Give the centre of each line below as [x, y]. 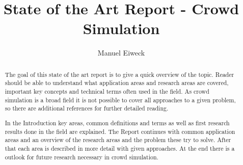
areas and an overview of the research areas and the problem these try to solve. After [118, 140]
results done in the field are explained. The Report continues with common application [120, 131]
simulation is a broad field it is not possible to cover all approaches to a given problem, [120, 100]
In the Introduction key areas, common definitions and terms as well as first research [117, 122]
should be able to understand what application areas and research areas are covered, [117, 83]
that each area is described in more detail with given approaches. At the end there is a [120, 148]
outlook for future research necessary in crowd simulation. [82, 157]
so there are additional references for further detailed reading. [87, 108]
